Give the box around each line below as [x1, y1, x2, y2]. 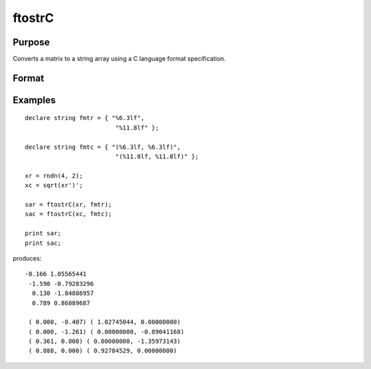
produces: [12, 254, 42, 262]
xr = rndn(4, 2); [25, 171, 83, 180]
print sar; [25, 230, 62, 237]
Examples [12, 94, 56, 106]
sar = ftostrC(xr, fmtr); [25, 201, 113, 209]
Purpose [12, 36, 50, 48]
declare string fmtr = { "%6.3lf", [25, 114, 145, 122]
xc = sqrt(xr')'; [25, 182, 83, 189]
